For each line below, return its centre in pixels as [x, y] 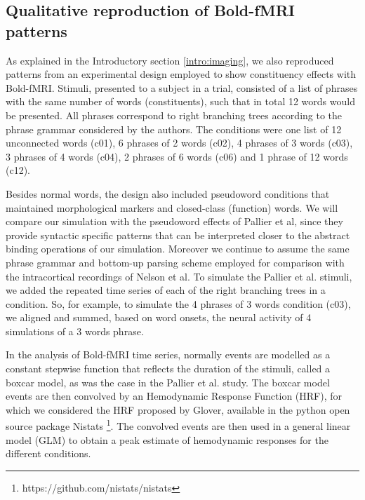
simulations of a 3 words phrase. [75, 331]
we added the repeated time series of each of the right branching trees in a [166, 290]
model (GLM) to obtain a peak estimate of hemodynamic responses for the [167, 439]
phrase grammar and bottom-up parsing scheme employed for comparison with [175, 262]
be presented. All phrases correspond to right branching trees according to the [174, 115]
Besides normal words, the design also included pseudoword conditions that [168, 193]
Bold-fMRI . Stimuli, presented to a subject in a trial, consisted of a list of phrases [182, 87]
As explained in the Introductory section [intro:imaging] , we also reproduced [170, 60]
